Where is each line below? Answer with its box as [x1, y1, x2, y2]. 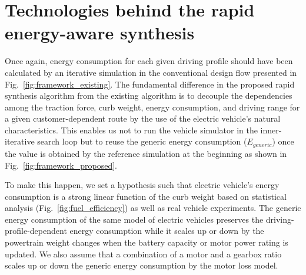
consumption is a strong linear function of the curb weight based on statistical [5, 190, 287, 202]
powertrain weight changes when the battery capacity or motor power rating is [5, 236, 288, 249]
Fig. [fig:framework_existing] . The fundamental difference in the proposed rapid [5, 78, 295, 90]
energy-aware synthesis [5, 21, 195, 45]
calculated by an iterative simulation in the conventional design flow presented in [5, 66, 297, 78]
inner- [260, 123, 282, 136]
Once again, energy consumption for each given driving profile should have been [5, 55, 293, 67]
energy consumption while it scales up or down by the [69, 224, 264, 237]
